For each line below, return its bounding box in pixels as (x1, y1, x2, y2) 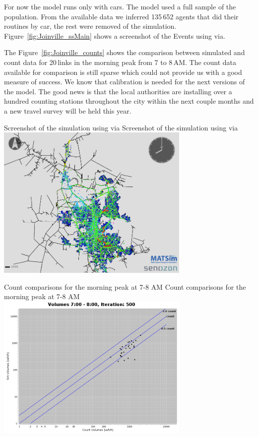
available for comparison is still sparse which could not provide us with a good (4, 66, 242, 77)
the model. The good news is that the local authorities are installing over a (4, 86, 232, 96)
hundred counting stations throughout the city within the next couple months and (4, 96, 254, 106)
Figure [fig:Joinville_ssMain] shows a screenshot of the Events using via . (4, 30, 225, 41)
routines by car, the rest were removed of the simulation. (4, 21, 177, 31)
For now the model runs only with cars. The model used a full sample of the (4, 1, 236, 11)
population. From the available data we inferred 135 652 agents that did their (4, 11, 239, 21)
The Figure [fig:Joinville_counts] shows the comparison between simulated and (4, 47, 245, 58)
